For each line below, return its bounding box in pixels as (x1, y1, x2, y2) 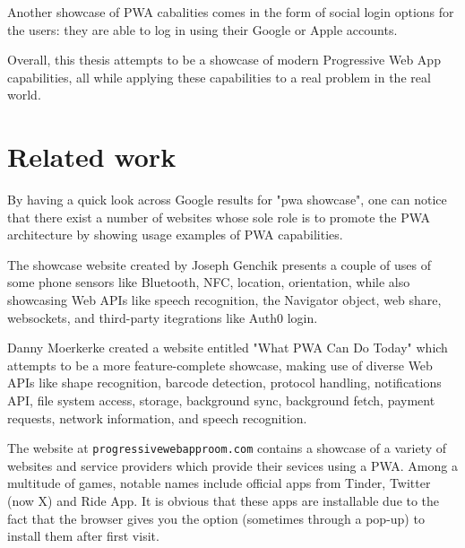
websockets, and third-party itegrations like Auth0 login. (7, 308, 318, 326)
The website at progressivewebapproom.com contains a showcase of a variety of (7, 439, 446, 457)
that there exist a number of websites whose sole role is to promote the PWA (7, 207, 431, 226)
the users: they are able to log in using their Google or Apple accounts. (7, 20, 398, 39)
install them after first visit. (7, 526, 159, 545)
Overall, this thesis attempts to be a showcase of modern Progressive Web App (7, 50, 441, 69)
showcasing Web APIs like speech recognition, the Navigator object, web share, (7, 291, 442, 309)
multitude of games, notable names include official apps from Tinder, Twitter (7, 474, 431, 492)
